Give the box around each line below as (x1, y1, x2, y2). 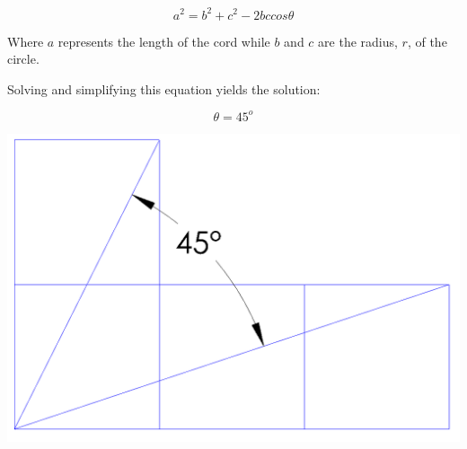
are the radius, (318, 31, 398, 50)
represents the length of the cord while (57, 31, 270, 50)
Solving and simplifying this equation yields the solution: (7, 79, 321, 98)
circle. (7, 49, 40, 68)
